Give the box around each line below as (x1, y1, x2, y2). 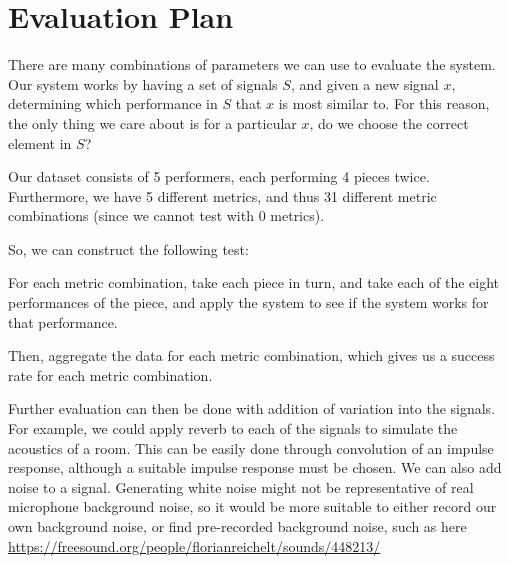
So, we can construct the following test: (8, 238, 249, 259)
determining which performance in (8, 93, 218, 114)
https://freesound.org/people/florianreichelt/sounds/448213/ (8, 535, 381, 556)
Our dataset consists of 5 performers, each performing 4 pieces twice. (8, 166, 430, 187)
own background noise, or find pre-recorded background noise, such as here (8, 516, 467, 536)
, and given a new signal (290, 73, 439, 94)
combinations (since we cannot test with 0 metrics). (8, 205, 325, 226)
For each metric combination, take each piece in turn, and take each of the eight (8, 272, 500, 293)
